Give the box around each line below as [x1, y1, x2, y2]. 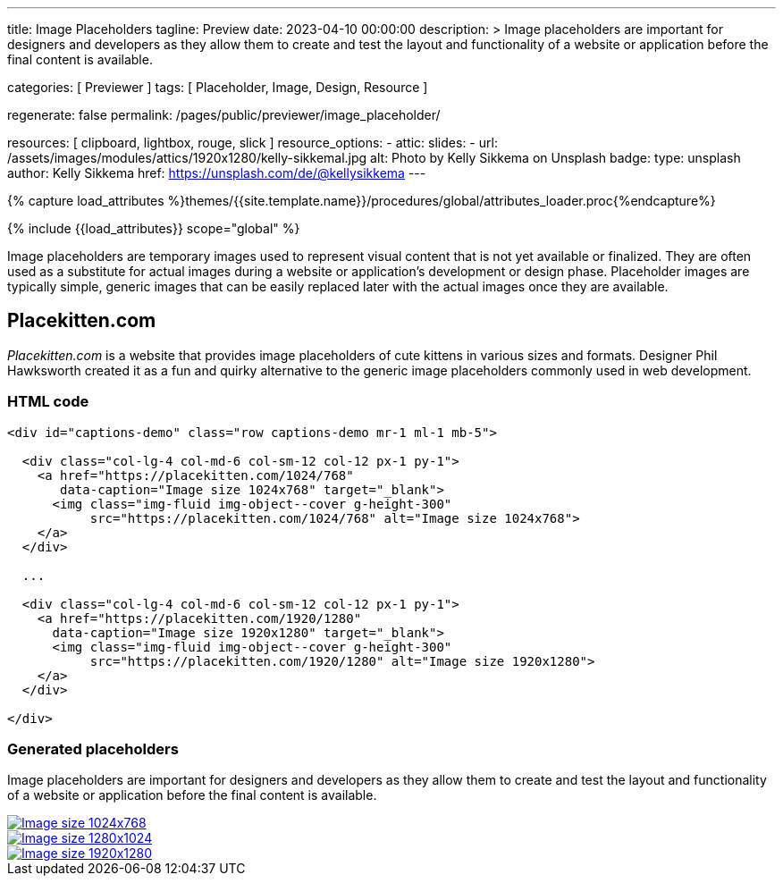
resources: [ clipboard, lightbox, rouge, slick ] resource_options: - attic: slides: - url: [7, 135, 498, 150]
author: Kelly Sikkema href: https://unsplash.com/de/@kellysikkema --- [7, 165, 426, 181]
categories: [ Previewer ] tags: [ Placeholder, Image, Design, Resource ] [7, 80, 428, 95]
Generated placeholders [7, 739, 179, 758]
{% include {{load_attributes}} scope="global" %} [7, 221, 300, 236]
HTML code [7, 392, 89, 411]
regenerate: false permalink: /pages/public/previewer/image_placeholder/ [7, 107, 441, 122]
